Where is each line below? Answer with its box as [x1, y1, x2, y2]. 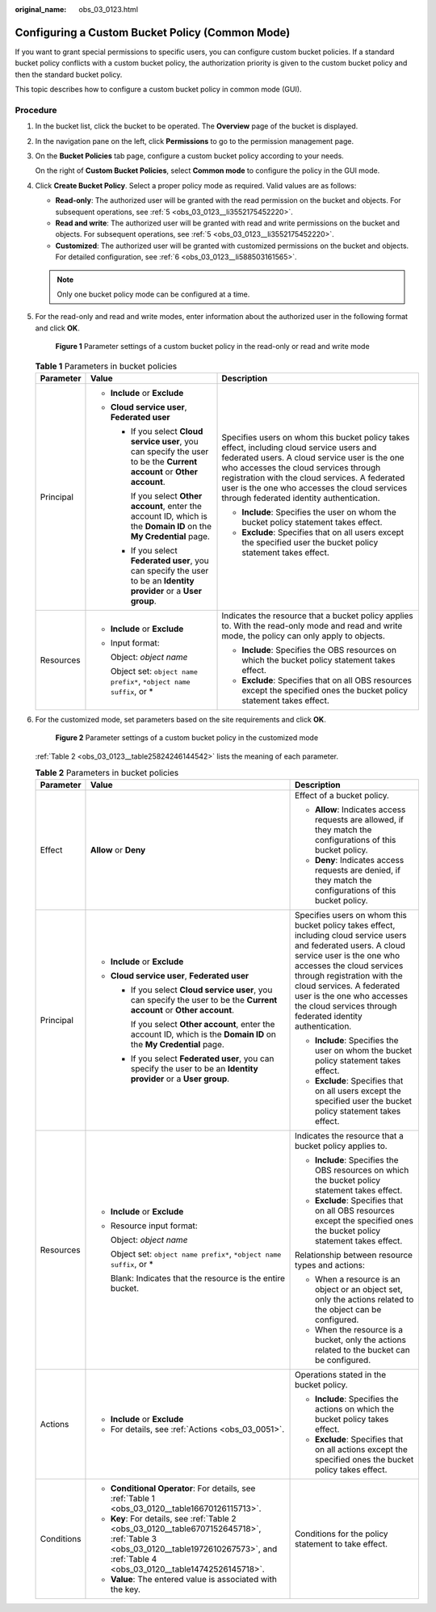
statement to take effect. [295, 1538, 388, 1550]
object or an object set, [315, 1284, 403, 1295]
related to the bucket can [315, 1345, 411, 1356]
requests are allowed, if [315, 814, 404, 826]
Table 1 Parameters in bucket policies [35, 360, 178, 372]
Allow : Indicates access [315, 804, 406, 815]
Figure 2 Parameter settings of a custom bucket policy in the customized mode [55, 733, 319, 743]
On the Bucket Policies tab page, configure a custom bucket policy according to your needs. [35, 151, 345, 161]
